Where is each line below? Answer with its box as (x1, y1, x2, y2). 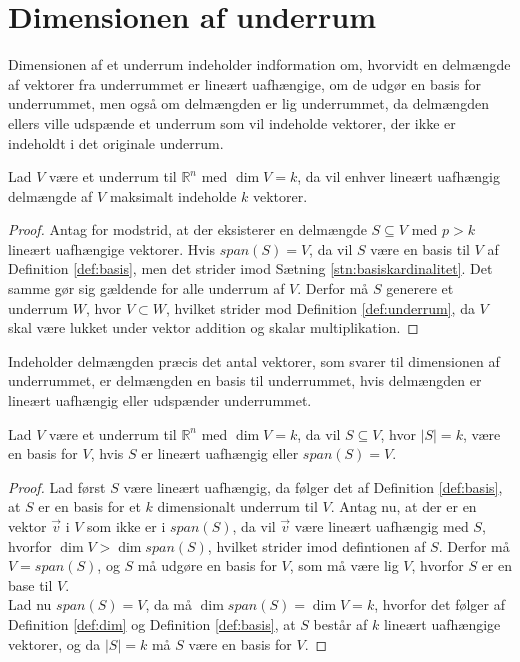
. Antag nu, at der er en (330, 496, 477, 517)
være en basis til (370, 238, 470, 259)
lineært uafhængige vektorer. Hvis (8, 238, 216, 259)
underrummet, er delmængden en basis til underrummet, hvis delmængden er (8, 370, 482, 391)
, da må (145, 594, 193, 615)
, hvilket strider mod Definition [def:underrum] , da (166, 297, 475, 318)
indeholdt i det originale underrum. (8, 132, 224, 153)
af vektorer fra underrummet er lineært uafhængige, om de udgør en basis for (8, 73, 482, 94)
